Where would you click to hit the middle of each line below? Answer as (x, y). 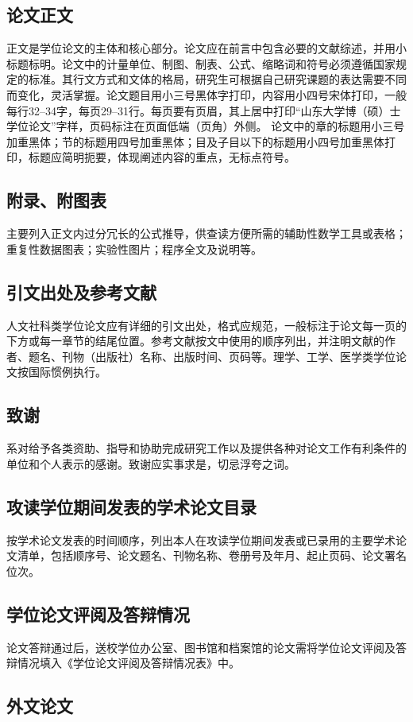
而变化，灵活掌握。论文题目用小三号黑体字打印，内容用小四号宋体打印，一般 (206, 94)
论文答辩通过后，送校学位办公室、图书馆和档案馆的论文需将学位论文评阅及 (201, 647)
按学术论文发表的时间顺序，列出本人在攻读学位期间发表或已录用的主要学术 (201, 540)
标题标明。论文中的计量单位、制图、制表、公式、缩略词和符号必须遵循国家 (201, 63)
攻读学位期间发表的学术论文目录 (131, 506)
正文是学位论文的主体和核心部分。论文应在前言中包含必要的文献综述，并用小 (206, 48)
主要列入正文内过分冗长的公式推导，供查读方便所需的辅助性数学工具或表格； (206, 233)
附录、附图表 (56, 200)
